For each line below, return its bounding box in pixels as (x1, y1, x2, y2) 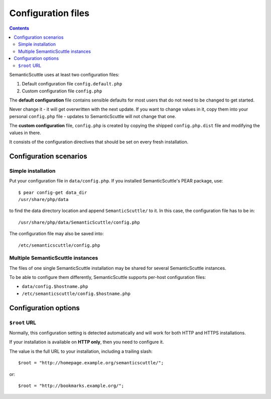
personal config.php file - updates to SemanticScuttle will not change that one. (9, 113, 177, 119)
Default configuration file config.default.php (22, 81, 122, 87)
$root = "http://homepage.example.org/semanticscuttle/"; (18, 360, 164, 366)
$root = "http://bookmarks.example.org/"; (18, 382, 124, 388)
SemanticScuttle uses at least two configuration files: (9, 71, 120, 77)
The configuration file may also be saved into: (9, 231, 104, 237)
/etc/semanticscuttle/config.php (18, 242, 100, 248)
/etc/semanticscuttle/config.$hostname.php (22, 290, 130, 296)
